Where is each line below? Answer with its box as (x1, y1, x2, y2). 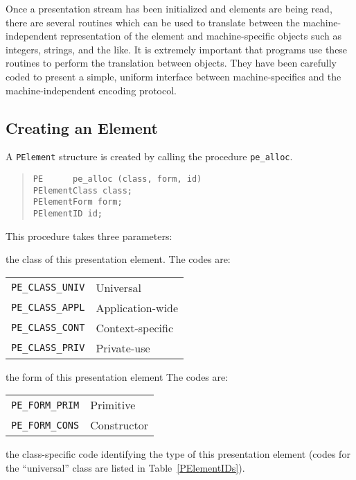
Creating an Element (6, 117, 158, 138)
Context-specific (96, 319, 174, 336)
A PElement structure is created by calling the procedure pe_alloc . (6, 149, 293, 164)
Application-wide (96, 299, 179, 316)
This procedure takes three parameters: (6, 228, 172, 243)
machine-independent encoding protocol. (6, 83, 177, 97)
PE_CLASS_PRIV (11, 342, 85, 354)
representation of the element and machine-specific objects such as (60, 28, 341, 43)
